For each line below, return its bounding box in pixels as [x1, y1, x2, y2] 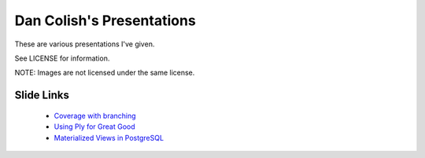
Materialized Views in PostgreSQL [54, 133, 164, 142]
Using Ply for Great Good [54, 122, 135, 131]
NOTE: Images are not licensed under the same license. [14, 68, 195, 78]
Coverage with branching [54, 111, 137, 120]
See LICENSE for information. [14, 53, 110, 63]
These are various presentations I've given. [14, 39, 155, 49]
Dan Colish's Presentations [14, 12, 196, 29]
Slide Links [14, 89, 70, 102]
